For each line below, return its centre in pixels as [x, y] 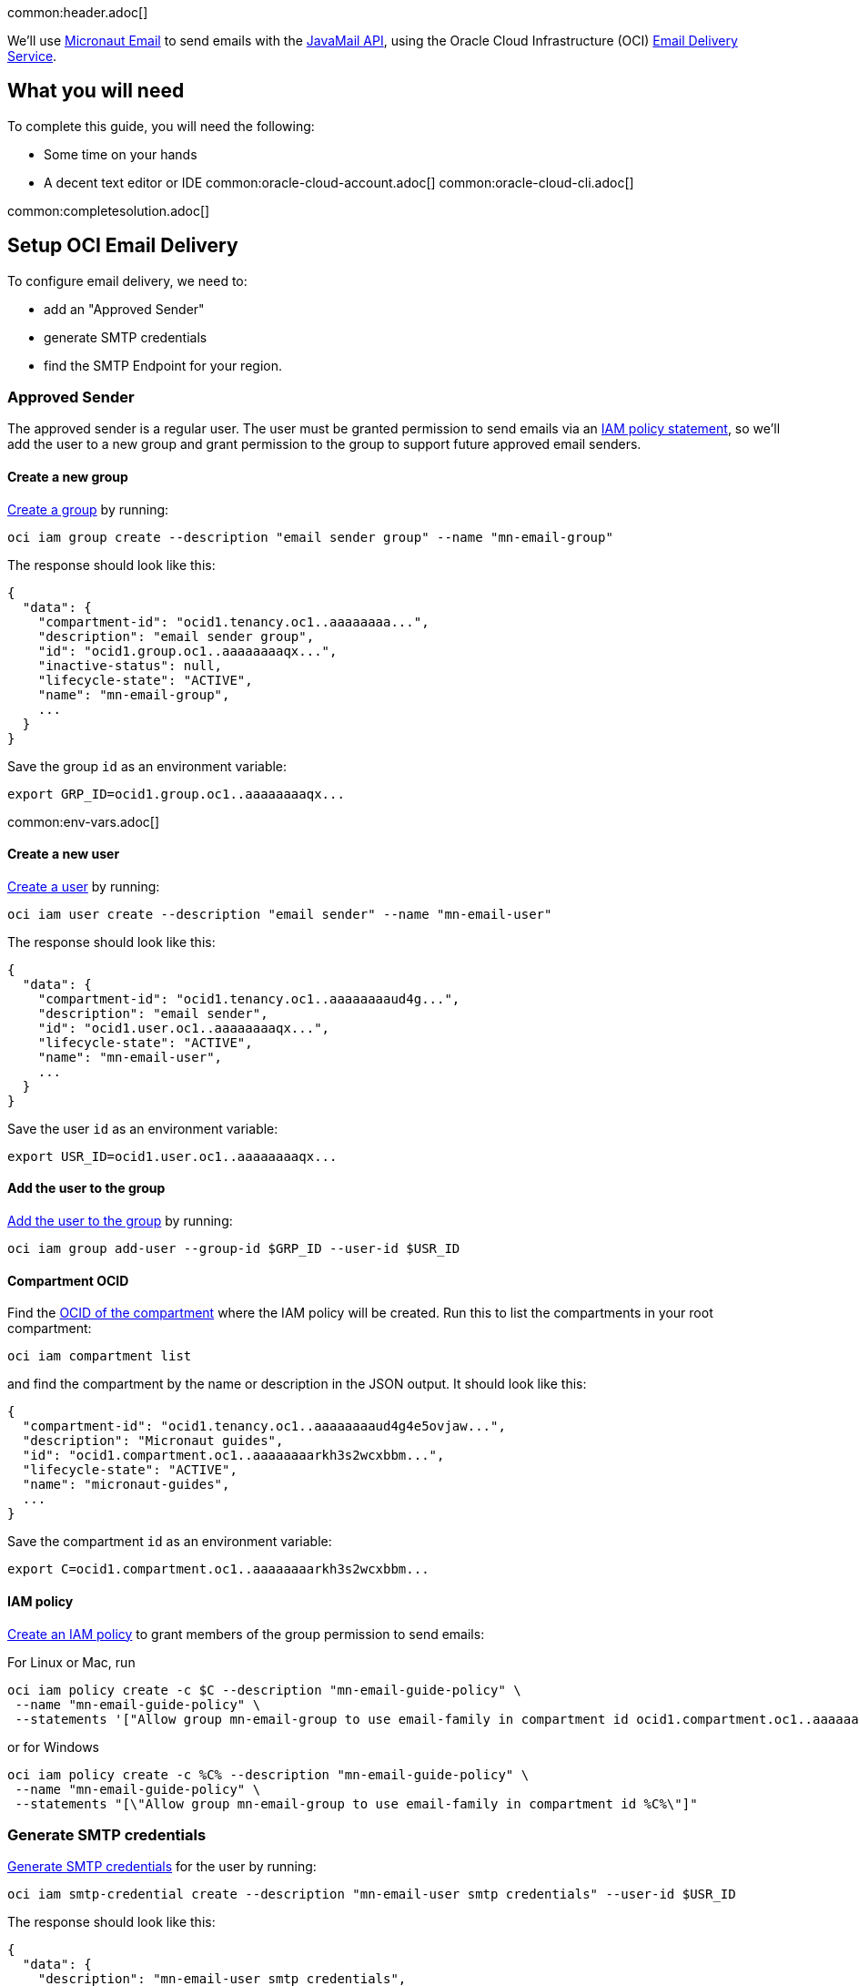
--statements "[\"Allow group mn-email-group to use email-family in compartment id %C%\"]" [356, 1803]
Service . [32, 56]
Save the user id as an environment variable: [143, 1128]
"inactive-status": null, [130, 665]
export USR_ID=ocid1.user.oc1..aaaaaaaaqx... [172, 1156]
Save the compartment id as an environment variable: [170, 1542]
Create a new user [64, 854]
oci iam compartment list [100, 1356]
